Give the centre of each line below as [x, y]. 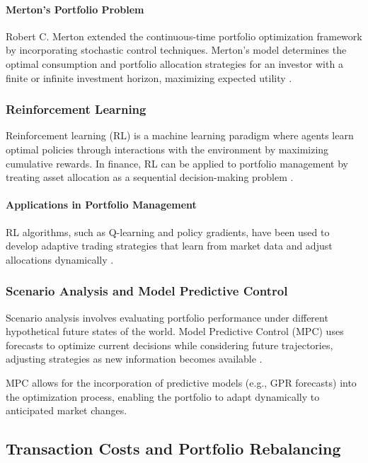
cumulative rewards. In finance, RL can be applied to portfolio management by [177, 163]
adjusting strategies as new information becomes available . [134, 359]
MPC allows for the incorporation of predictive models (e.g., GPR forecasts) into [181, 382]
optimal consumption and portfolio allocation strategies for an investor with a [174, 63]
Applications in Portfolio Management [101, 205]
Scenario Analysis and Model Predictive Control [147, 291]
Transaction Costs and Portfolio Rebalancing [173, 449]
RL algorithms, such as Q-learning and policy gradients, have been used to [168, 232]
